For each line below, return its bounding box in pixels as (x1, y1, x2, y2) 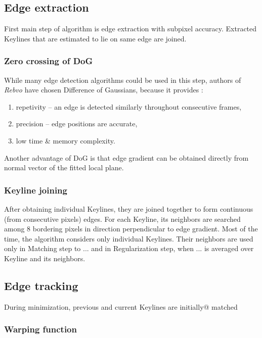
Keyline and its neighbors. (4, 253, 85, 263)
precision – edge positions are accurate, (16, 118, 138, 129)
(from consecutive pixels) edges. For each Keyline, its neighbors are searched (4, 213, 241, 224)
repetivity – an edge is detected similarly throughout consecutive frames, (16, 101, 242, 112)
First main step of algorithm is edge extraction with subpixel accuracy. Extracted (4, 23, 257, 34)
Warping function (4, 323, 77, 335)
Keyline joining (4, 183, 67, 196)
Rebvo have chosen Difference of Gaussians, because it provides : (4, 84, 203, 95)
